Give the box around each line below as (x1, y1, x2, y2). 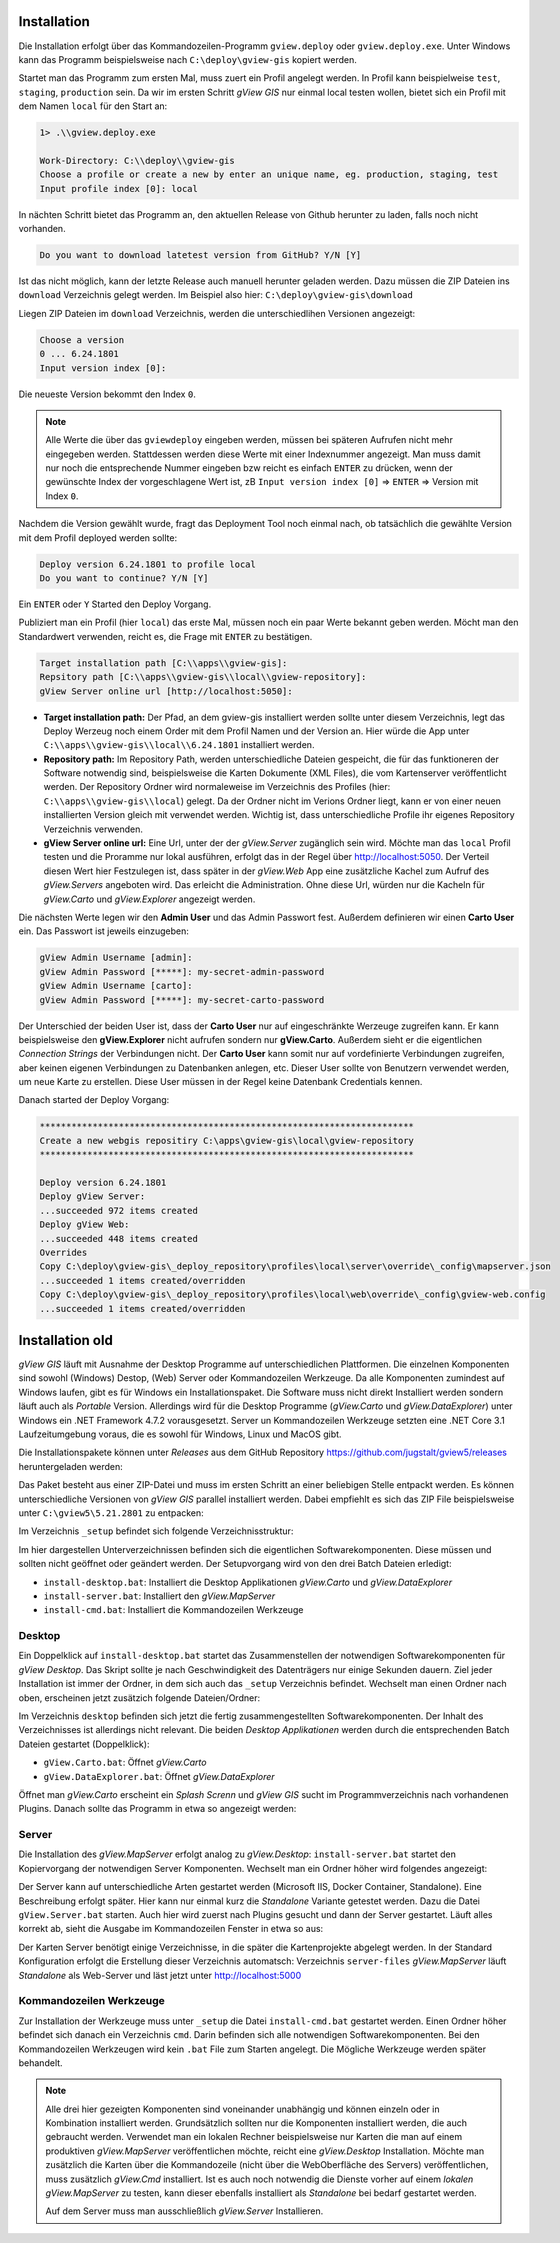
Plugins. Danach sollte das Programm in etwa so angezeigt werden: (18, 1803, 297, 1815)
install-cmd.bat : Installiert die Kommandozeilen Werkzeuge (43, 1604, 304, 1616)
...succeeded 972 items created (39, 1205, 199, 1216)
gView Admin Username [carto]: (39, 980, 194, 992)
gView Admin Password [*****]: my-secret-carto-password (39, 994, 325, 1005)
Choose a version (39, 334, 125, 345)
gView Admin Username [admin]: (39, 952, 194, 964)
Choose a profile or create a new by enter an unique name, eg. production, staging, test (39, 169, 499, 180)
